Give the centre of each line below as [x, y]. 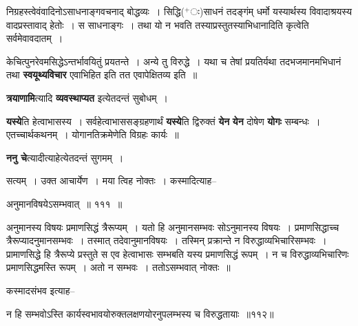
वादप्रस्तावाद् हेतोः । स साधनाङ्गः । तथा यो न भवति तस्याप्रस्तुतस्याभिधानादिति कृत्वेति [158, 24]
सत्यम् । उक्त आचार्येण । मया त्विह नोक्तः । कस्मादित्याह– [112, 181]
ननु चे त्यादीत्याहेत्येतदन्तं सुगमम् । [65, 157]
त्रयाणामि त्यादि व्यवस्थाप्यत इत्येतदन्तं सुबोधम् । [87, 97]
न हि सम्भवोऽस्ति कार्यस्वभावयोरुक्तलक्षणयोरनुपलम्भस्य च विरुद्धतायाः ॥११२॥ [140, 313]
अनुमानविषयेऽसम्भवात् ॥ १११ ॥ [64, 203]
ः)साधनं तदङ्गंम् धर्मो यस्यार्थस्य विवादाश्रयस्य [271, 11]
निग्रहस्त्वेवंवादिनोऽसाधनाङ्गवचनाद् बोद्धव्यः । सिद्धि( [95, 11]
